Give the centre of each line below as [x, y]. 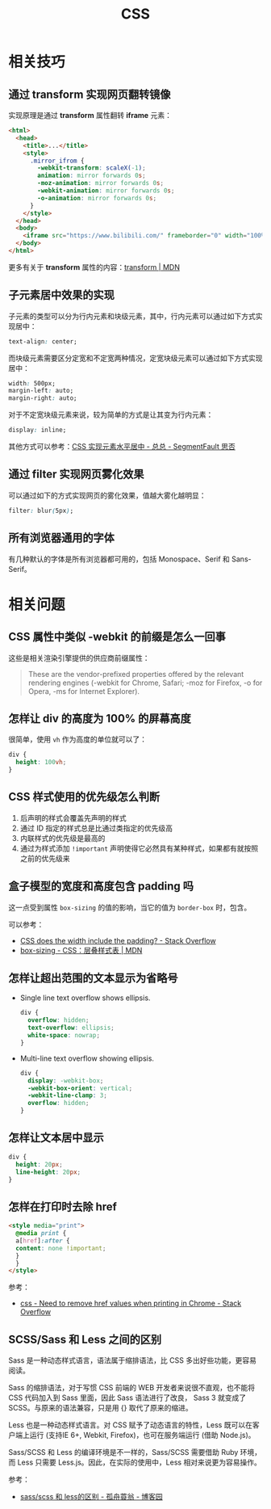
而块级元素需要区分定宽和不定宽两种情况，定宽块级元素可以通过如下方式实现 [135, 358]
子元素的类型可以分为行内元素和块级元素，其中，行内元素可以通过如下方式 [132, 316]
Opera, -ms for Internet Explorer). [83, 691]
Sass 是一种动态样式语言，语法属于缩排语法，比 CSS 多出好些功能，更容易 [132, 1360]
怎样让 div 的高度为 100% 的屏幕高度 [100, 719]
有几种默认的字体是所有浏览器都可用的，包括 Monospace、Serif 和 [119, 559]
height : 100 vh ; [41, 763]
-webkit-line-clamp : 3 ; [67, 1095]
